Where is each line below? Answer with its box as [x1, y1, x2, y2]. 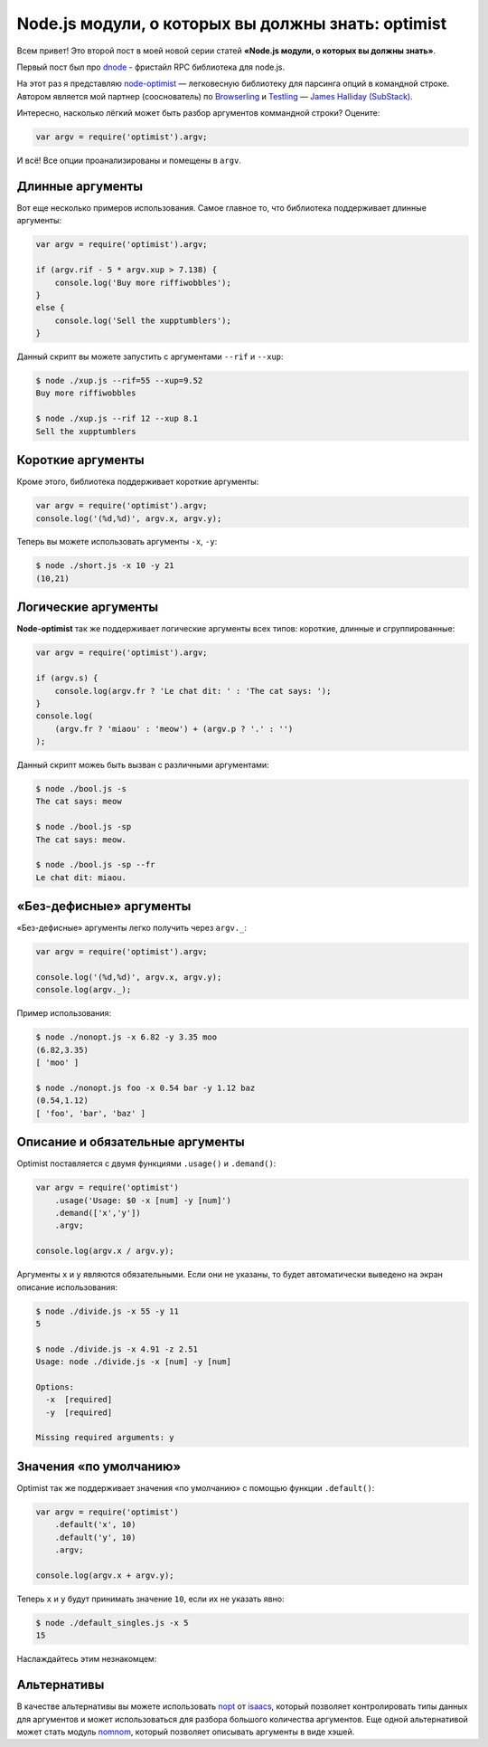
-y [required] [45, 1407, 113, 1418]
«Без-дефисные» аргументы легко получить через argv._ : [16, 923, 248, 934]
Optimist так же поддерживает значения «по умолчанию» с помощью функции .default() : [16, 1482, 375, 1493]
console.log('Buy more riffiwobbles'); [54, 277, 232, 288]
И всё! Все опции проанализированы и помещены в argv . [16, 155, 241, 166]
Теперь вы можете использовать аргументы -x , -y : [16, 536, 218, 547]
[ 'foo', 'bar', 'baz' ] [35, 1108, 146, 1118]
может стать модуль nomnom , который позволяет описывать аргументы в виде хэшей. [16, 1726, 355, 1737]
